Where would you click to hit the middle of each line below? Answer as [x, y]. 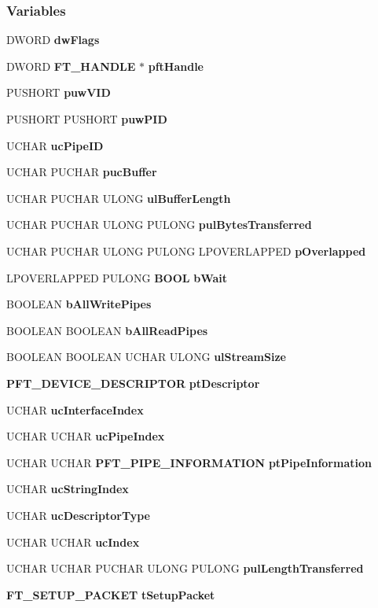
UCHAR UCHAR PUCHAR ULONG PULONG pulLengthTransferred [185, 568]
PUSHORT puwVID [59, 92]
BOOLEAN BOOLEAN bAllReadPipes [107, 330]
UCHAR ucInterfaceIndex [75, 409]
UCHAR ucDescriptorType [78, 515]
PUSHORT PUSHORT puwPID [87, 119]
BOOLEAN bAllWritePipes [79, 304]
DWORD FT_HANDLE [71, 66]
